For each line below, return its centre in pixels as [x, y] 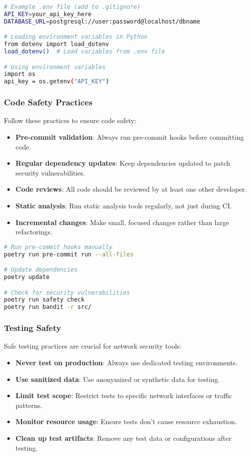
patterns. [29, 405]
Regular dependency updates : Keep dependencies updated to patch [123, 163]
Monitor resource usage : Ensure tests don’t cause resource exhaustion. [126, 421]
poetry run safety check [44, 300]
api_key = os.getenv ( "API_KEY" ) [57, 82]
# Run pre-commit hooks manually [58, 247]
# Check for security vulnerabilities [67, 292]
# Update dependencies [41, 270]
